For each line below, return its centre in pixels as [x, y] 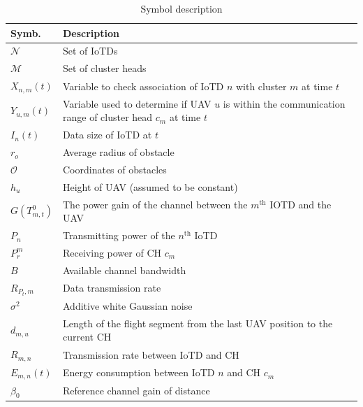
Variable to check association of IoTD [143, 86]
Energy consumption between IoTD [139, 372]
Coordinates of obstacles [115, 169]
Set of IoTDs [90, 51]
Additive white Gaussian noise [128, 305]
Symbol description [181, 8]
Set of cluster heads [105, 68]
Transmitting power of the [119, 235]
